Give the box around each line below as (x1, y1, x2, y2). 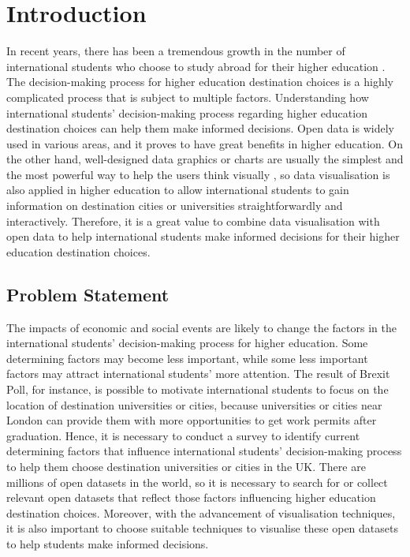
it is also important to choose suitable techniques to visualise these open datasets (6, 520, 398, 536)
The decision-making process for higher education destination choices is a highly (6, 73, 393, 90)
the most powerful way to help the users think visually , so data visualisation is (6, 166, 390, 182)
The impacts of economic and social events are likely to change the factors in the (6, 319, 397, 335)
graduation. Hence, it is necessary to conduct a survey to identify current (6, 427, 360, 443)
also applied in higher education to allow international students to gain (6, 181, 349, 198)
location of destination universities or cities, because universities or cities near (6, 396, 382, 413)
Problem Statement (6, 282, 170, 306)
